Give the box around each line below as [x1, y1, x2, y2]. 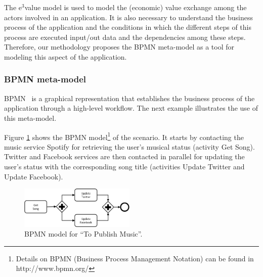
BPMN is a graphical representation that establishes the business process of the [4, 93, 255, 103]
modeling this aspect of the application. [4, 51, 127, 62]
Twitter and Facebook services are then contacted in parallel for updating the [4, 151, 245, 162]
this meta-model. [4, 112, 57, 123]
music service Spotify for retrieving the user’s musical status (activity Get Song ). [4, 141, 255, 152]
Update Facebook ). [4, 171, 63, 181]
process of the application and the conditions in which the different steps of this [4, 22, 251, 32]
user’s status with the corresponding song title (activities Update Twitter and [4, 161, 245, 171]
